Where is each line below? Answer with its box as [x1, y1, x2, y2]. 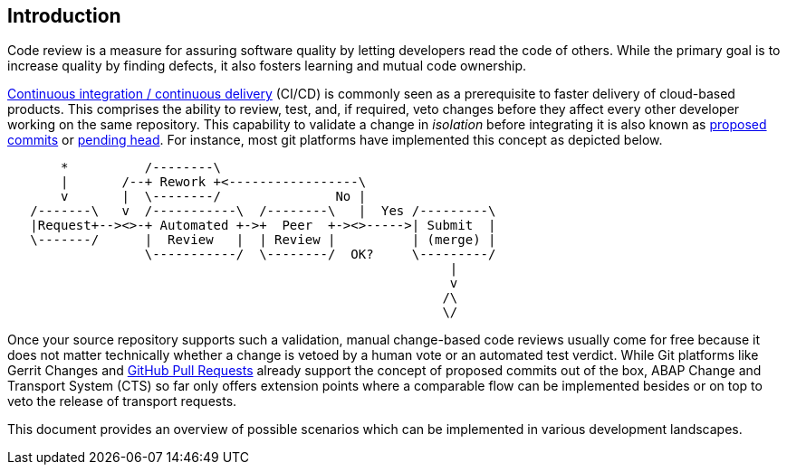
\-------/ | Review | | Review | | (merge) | [30, 232, 496, 248]
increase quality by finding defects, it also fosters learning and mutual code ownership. [7, 58, 527, 74]
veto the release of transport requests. [7, 393, 237, 410]
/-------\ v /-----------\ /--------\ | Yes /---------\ [30, 203, 496, 219]
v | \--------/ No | [61, 189, 367, 204]
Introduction [7, 5, 121, 27]
